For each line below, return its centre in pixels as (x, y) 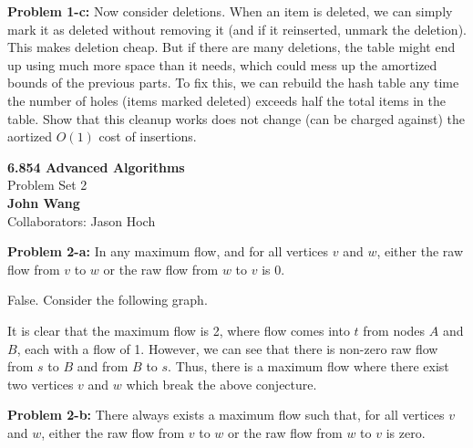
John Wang (44, 202)
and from (103, 366)
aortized (30, 136)
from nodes (394, 330)
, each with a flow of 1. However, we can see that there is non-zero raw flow (227, 348)
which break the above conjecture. (221, 384)
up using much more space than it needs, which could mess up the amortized (222, 64)
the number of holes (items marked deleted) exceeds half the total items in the (226, 100)
